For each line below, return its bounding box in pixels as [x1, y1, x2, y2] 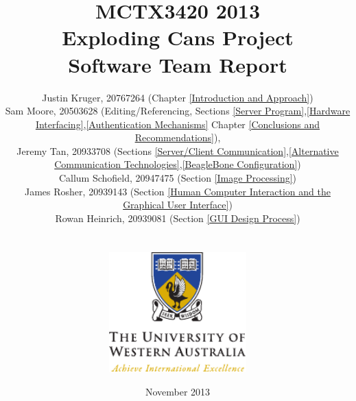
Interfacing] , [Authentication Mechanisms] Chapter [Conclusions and [35, 117, 320, 131]
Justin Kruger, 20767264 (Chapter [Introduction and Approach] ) [42, 90, 313, 104]
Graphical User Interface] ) [123, 197, 233, 212]
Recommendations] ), [134, 130, 221, 145]
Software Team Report [68, 50, 287, 78]
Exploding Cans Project [62, 23, 294, 51]
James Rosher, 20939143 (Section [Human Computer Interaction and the [25, 184, 331, 198]
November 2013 [145, 384, 211, 398]
